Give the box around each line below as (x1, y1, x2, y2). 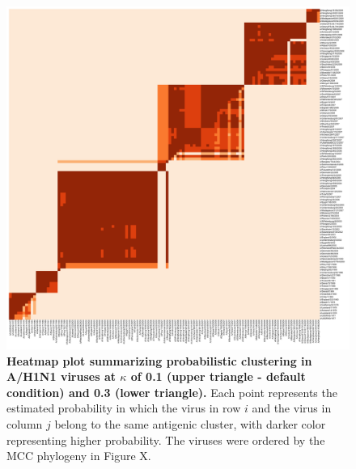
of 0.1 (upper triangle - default (130, 368, 306, 385)
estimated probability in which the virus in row (6, 399, 241, 416)
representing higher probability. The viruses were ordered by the (6, 431, 325, 448)
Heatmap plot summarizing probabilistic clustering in (6, 352, 312, 369)
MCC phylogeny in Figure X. (6, 447, 151, 464)
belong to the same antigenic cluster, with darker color (54, 415, 326, 432)
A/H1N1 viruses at (6, 368, 116, 385)
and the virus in (252, 399, 332, 416)
